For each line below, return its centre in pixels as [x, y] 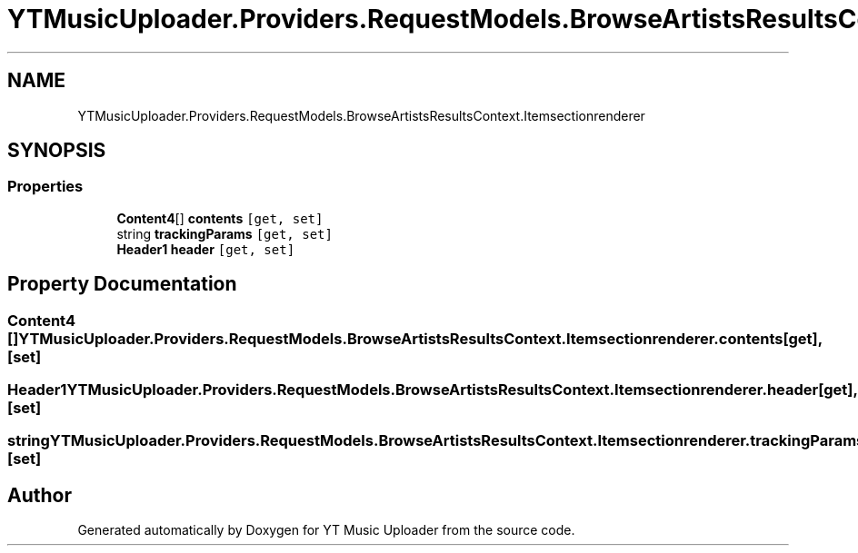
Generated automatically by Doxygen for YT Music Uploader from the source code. [326, 530]
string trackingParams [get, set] [224, 233]
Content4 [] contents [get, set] [220, 218]
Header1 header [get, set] [206, 249]
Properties [45, 187]
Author [40, 495]
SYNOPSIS [57, 151]
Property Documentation [122, 284]
